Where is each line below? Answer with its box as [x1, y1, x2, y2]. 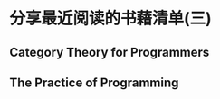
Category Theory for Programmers [9, 44, 210, 59]
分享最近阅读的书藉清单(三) [9, 8, 213, 29]
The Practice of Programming [9, 75, 179, 90]
